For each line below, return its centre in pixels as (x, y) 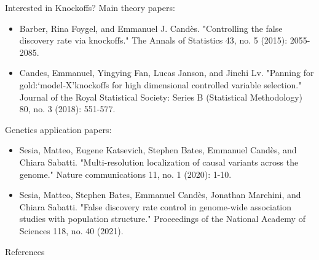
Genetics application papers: (58, 129)
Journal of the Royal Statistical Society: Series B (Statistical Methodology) (161, 97)
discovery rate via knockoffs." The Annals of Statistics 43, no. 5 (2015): (153, 40)
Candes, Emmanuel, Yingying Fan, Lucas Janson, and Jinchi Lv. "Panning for (167, 73)
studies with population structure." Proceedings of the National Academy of (162, 219)
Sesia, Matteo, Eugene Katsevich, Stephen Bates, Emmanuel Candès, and (158, 150)
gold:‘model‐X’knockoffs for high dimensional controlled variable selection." (160, 84)
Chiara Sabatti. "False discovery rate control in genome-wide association (156, 206)
